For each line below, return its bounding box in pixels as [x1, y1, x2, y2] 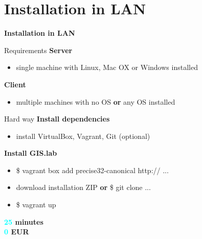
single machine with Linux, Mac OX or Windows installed [16, 62, 198, 73]
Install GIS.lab [4, 148, 57, 158]
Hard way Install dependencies [4, 113, 110, 124]
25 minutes [4, 216, 43, 227]
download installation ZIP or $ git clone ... [16, 182, 151, 193]
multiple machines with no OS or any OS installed [16, 96, 175, 107]
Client [4, 79, 26, 89]
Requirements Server [4, 44, 73, 55]
